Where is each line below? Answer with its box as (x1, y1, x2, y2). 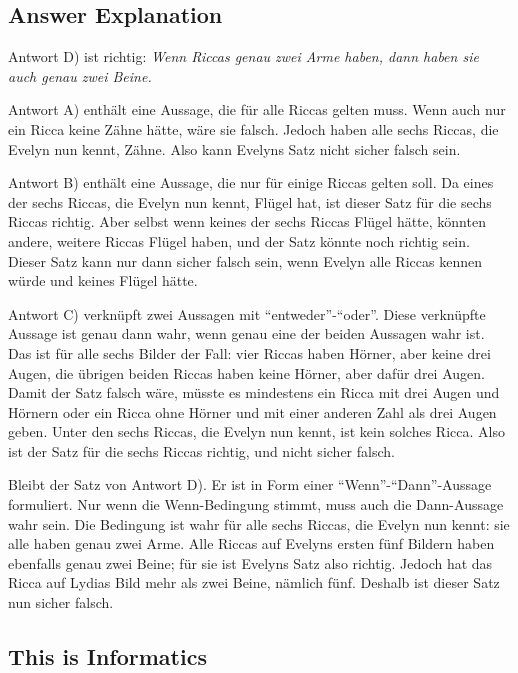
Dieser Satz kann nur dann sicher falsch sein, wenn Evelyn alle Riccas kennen (8, 250, 482, 271)
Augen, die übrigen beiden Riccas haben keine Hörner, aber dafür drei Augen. (8, 362, 485, 383)
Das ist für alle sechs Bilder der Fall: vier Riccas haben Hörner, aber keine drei (8, 342, 491, 363)
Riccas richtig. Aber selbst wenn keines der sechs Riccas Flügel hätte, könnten (8, 211, 486, 232)
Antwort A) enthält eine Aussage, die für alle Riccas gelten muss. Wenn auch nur (8, 99, 506, 120)
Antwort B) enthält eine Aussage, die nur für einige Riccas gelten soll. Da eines (8, 172, 494, 193)
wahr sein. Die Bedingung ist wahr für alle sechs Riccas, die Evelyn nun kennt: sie (8, 513, 510, 534)
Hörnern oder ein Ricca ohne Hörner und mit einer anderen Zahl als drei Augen (8, 401, 497, 422)
